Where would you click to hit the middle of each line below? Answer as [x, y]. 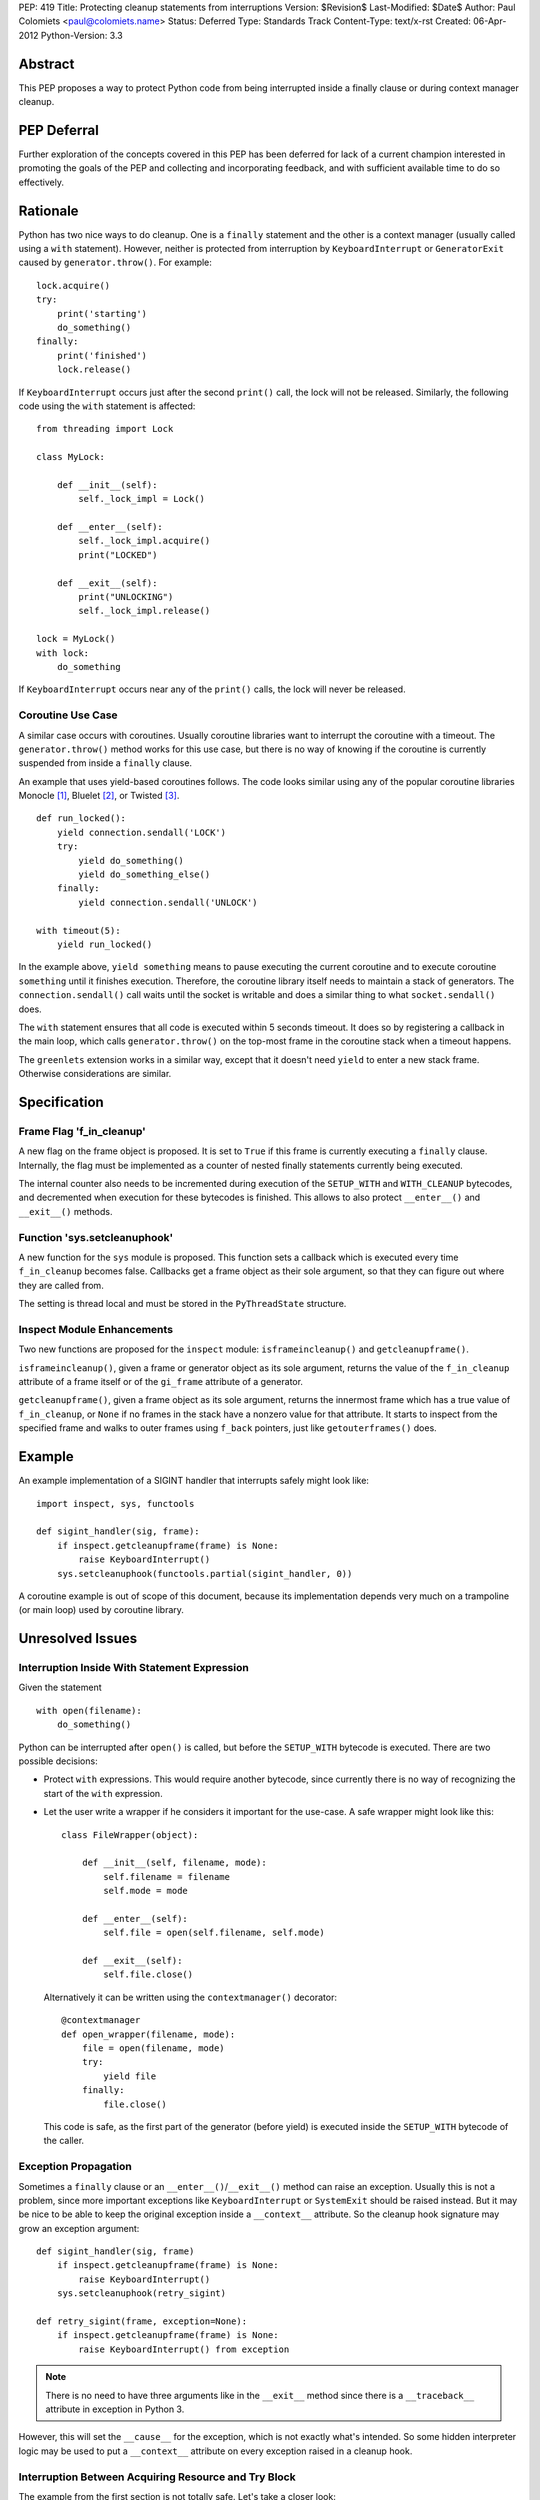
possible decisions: [58, 1761]
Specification [61, 1101]
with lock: [63, 653]
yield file [130, 2076]
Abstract [46, 63]
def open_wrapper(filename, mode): [148, 2034]
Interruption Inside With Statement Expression [133, 1668]
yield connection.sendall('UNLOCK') [168, 902]
